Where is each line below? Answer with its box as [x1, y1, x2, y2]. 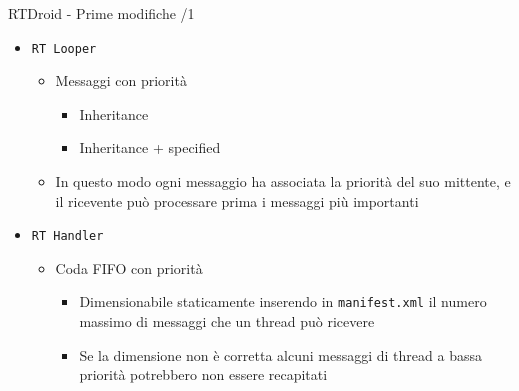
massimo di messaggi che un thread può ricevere [79, 311, 375, 332]
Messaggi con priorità [55, 70, 187, 91]
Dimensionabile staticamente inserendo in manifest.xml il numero [79, 291, 487, 312]
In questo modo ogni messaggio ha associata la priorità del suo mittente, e [55, 171, 511, 192]
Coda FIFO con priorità [55, 257, 203, 278]
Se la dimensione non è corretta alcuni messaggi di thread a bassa [79, 344, 482, 365]
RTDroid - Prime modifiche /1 [8, 3, 195, 23]
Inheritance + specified [79, 137, 221, 158]
